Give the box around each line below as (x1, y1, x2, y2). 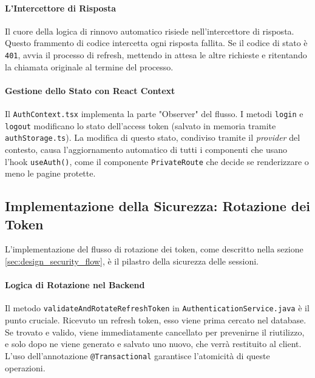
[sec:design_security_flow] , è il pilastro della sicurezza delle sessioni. (5, 255, 259, 268)
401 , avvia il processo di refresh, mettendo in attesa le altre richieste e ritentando (5, 48, 307, 61)
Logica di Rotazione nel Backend (5, 278, 145, 291)
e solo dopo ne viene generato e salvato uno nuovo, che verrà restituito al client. (5, 337, 302, 350)
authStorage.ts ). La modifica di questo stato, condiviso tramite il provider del (5, 131, 300, 144)
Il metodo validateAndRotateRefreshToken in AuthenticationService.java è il (5, 302, 310, 314)
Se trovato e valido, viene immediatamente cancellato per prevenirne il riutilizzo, (5, 325, 305, 338)
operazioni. (5, 361, 46, 374)
